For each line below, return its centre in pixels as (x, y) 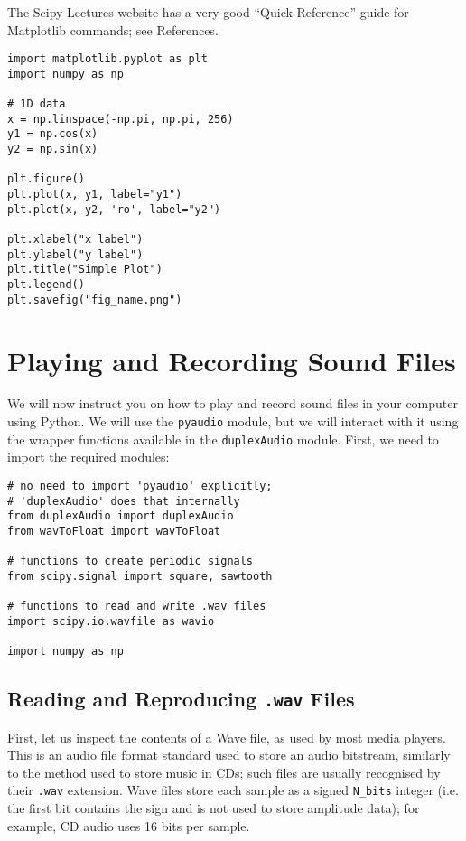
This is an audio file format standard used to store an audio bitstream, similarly (229, 755)
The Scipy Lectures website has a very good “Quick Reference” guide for (208, 12)
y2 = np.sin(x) (53, 150)
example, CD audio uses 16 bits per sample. (129, 825)
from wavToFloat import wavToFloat (114, 531)
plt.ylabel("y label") (75, 254)
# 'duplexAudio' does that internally (124, 501)
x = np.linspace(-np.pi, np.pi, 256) (121, 119)
